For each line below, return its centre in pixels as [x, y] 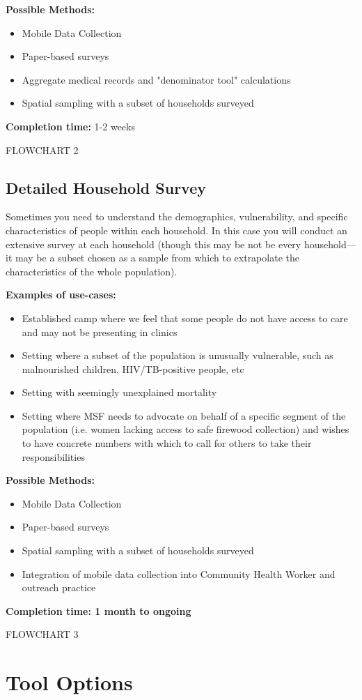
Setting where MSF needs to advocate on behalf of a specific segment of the [184, 415]
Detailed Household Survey [106, 187]
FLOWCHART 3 [42, 634]
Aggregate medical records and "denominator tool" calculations [156, 79]
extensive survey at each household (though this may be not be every [154, 244]
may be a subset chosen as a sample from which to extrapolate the [157, 258]
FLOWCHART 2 [42, 150]
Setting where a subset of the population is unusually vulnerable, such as [178, 355]
